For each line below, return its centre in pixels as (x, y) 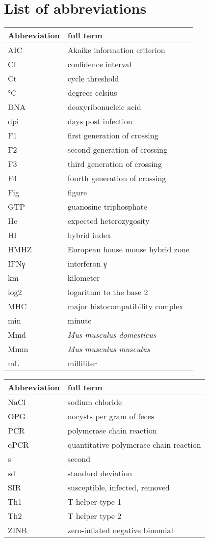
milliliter (82, 363)
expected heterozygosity (108, 221)
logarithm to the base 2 (108, 292)
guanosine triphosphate (107, 207)
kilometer (84, 278)
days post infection (100, 121)
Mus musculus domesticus (112, 335)
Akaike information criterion (116, 50)
